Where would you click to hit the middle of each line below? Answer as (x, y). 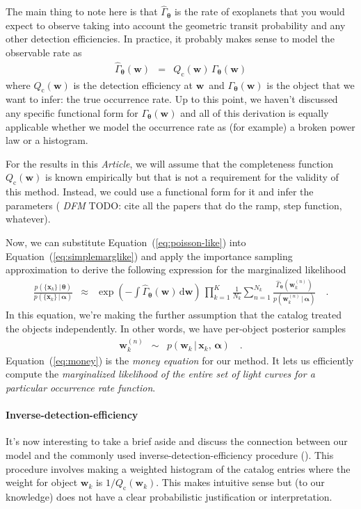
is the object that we (311, 84)
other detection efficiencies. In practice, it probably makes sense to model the (170, 39)
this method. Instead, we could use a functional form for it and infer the (160, 192)
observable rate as (44, 52)
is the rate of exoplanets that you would (259, 11)
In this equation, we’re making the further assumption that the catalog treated (174, 315)
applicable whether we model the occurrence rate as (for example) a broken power (180, 126)
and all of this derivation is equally (255, 113)
